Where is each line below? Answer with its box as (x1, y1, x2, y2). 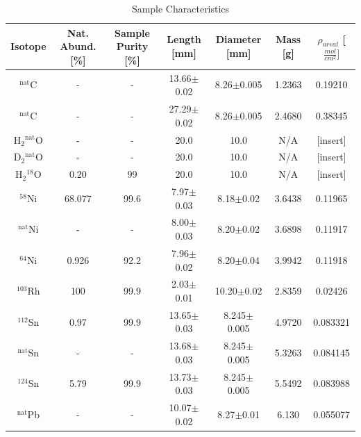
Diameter (215, 32, 262, 47)
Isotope (10, 39, 47, 53)
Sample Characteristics (131, 1, 230, 15)
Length (167, 32, 201, 47)
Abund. (60, 39, 96, 53)
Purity (116, 39, 149, 53)
